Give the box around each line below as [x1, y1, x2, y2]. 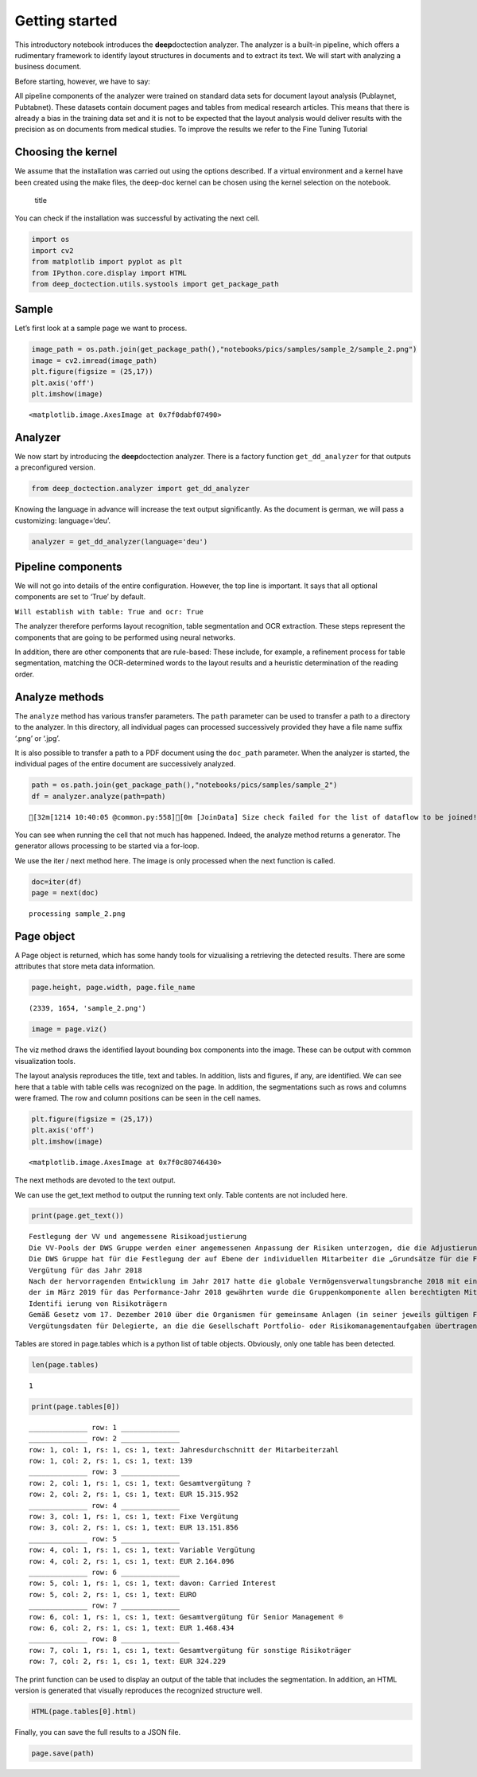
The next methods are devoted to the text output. [14, 1175, 176, 1185]
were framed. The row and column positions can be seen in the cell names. [14, 1093, 262, 1102]
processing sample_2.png [29, 910, 126, 918]
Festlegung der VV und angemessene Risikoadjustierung [29, 1232, 247, 1241]
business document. [14, 62, 82, 72]
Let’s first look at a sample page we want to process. [14, 323, 188, 333]
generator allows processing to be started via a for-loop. [14, 841, 200, 851]
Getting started [14, 12, 118, 29]
